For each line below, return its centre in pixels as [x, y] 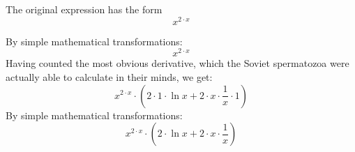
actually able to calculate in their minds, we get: [109, 76]
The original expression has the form [84, 9]
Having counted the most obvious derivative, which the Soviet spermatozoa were [177, 63]
